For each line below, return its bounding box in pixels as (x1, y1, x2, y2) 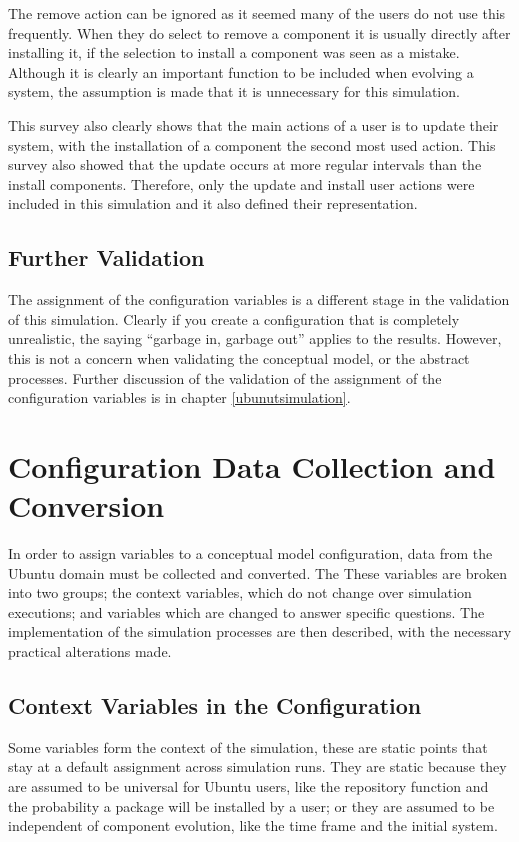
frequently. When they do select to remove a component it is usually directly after (8, 22, 511, 43)
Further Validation (8, 242, 205, 273)
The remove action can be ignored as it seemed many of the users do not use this (8, 3, 506, 23)
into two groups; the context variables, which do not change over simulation (8, 582, 472, 603)
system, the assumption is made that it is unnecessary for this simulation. (8, 81, 460, 102)
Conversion (8, 485, 165, 526)
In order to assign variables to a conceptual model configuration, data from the (8, 543, 493, 564)
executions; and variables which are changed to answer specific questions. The (8, 601, 485, 622)
